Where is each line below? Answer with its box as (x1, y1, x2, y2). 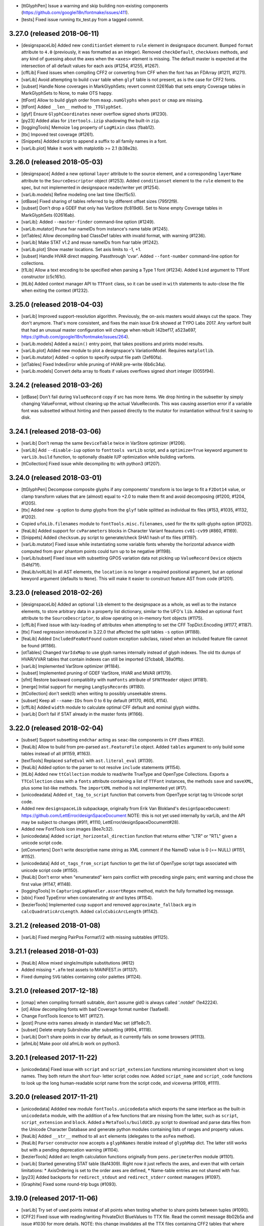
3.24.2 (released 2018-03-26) (9, 381, 103, 389)
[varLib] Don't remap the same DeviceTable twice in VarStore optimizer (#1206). (21, 440, 186, 446)
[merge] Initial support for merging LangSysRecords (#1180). (21, 684, 145, 690)
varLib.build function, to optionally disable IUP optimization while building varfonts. (21, 454, 196, 460)
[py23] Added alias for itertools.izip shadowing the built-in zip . (21, 118, 160, 124)
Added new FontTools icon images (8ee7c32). (21, 826, 114, 832)
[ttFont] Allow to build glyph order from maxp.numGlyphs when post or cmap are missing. (21, 97, 203, 103)
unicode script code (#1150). (21, 867, 79, 873)
